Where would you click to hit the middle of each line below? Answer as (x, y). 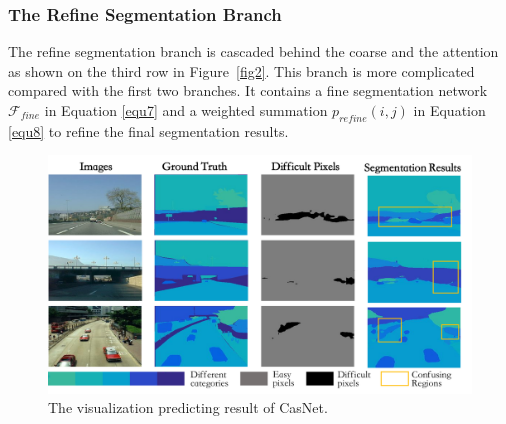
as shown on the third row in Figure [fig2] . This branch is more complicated (241, 70)
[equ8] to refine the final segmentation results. (148, 130)
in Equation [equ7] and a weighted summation (186, 110)
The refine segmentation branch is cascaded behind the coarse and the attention (253, 51)
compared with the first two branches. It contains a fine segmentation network (248, 90)
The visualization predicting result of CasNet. (188, 407)
